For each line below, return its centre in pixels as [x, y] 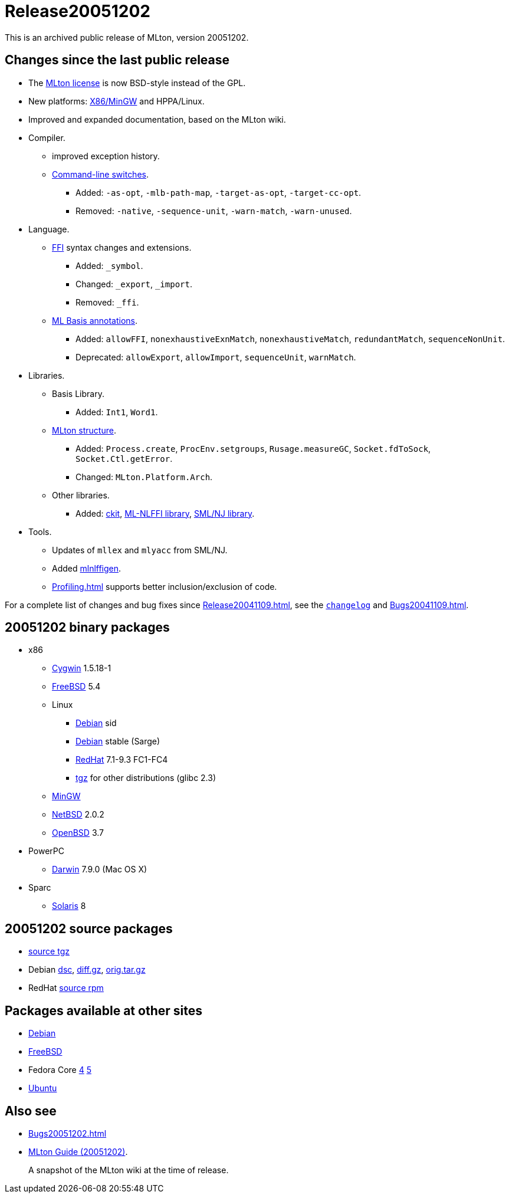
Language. [49, 229]
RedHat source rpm [66, 988]
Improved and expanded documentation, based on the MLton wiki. [157, 119]
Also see [31, 1111]
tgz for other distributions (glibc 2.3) [146, 778]
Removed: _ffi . [107, 302]
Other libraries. [81, 495]
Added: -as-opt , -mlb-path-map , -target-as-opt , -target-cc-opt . [219, 192]
